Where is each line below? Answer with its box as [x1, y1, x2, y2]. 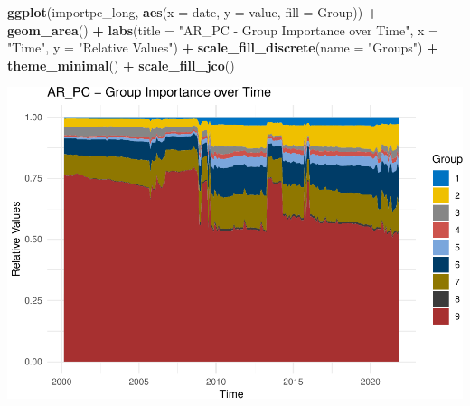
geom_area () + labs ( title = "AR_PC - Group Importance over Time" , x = [7, 20, 438, 39]
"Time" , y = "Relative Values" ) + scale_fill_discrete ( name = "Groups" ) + [7, 38, 438, 57]
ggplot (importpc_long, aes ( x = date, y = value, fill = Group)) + [7, 3, 379, 21]
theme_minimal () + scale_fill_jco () [7, 55, 235, 74]
